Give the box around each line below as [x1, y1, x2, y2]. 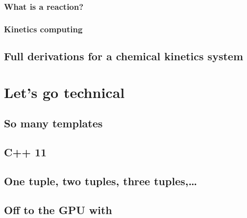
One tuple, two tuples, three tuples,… [4, 173, 198, 188]
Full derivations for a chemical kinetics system [4, 48, 243, 64]
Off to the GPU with [4, 202, 112, 217]
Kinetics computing [4, 23, 83, 35]
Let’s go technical [4, 82, 125, 102]
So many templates [4, 116, 103, 131]
